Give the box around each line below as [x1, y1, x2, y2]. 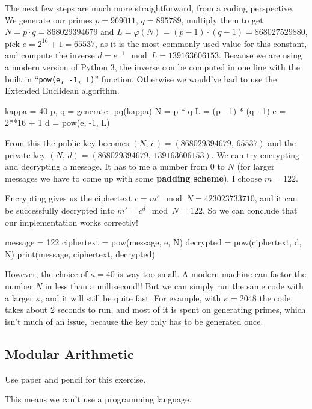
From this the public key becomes [5, 137, 129, 149]
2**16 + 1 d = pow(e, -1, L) [5, 116, 110, 129]
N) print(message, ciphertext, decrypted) [5, 247, 155, 260]
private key [5, 148, 46, 161]
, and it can [254, 192, 298, 204]
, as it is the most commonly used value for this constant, [95, 37, 307, 49]
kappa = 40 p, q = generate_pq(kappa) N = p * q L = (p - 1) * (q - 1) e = [5, 104, 286, 117]
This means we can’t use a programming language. [5, 393, 192, 405]
